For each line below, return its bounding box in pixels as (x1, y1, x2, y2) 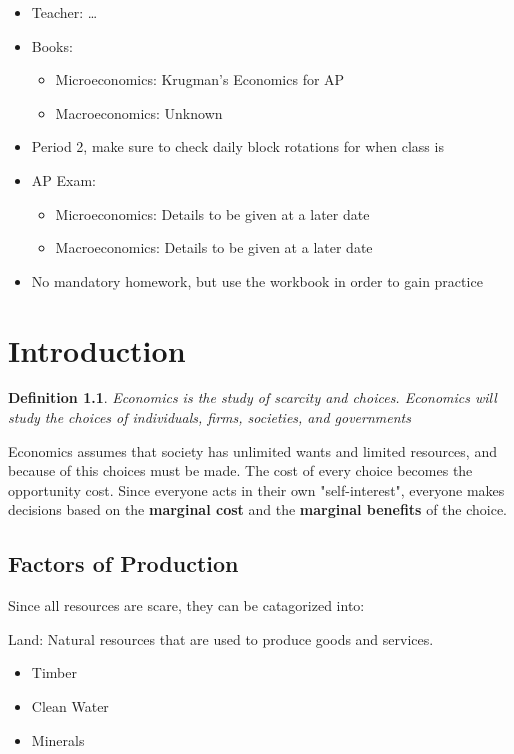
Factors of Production (8, 548, 239, 579)
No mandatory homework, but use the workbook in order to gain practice (31, 270, 483, 291)
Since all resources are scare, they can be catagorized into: (8, 595, 365, 616)
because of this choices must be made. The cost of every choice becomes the (8, 460, 473, 481)
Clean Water (31, 696, 109, 717)
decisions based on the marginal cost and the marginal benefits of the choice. (8, 499, 508, 520)
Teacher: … (31, 2, 98, 22)
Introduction (8, 329, 186, 370)
